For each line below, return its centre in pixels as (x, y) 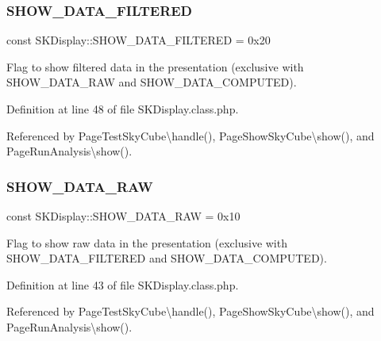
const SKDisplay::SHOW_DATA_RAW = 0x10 (123, 216)
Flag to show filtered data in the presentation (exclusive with (155, 66)
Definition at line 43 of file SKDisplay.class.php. (123, 284)
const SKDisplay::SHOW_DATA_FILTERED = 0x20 (139, 40)
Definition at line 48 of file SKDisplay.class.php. (123, 109)
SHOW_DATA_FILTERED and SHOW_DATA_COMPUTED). (167, 258)
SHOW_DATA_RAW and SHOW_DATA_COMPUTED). (152, 82)
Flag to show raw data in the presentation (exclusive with (147, 242)
